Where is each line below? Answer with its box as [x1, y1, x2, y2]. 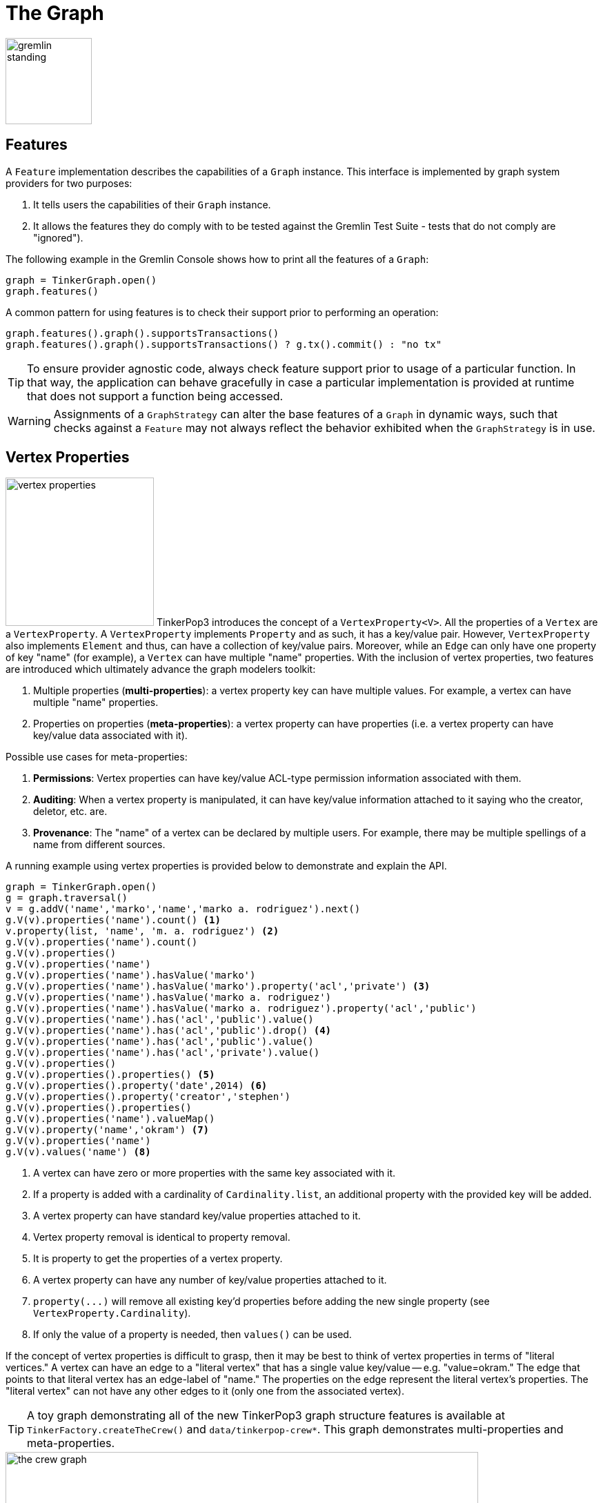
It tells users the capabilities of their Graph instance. [33, 198, 271, 210]
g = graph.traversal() [6, 892, 128, 904]
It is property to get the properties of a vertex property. [33, 1252, 283, 1265]
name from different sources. [33, 838, 166, 851]
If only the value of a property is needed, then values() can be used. [33, 1328, 352, 1341]
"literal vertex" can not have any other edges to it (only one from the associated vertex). [6, 1385, 405, 1397]
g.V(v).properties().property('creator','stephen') [6, 1091, 291, 1103]
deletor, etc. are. [33, 805, 108, 818]
